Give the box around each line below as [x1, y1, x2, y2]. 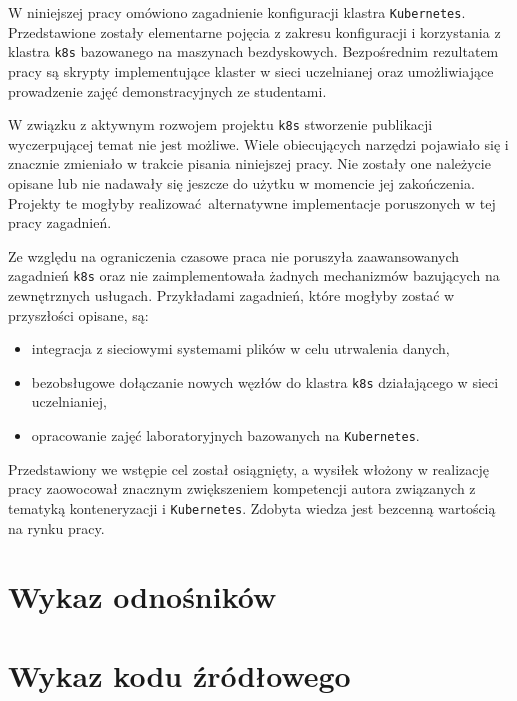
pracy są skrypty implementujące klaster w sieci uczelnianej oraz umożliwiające [8, 60, 494, 81]
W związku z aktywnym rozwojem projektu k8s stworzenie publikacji [8, 114, 433, 135]
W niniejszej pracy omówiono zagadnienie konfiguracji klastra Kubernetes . [8, 2, 466, 22]
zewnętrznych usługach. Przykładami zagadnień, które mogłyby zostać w [8, 284, 455, 305]
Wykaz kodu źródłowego [8, 654, 351, 695]
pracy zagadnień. [8, 212, 112, 233]
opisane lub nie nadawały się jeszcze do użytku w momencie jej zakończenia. [8, 172, 475, 193]
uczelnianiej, [31, 391, 107, 412]
